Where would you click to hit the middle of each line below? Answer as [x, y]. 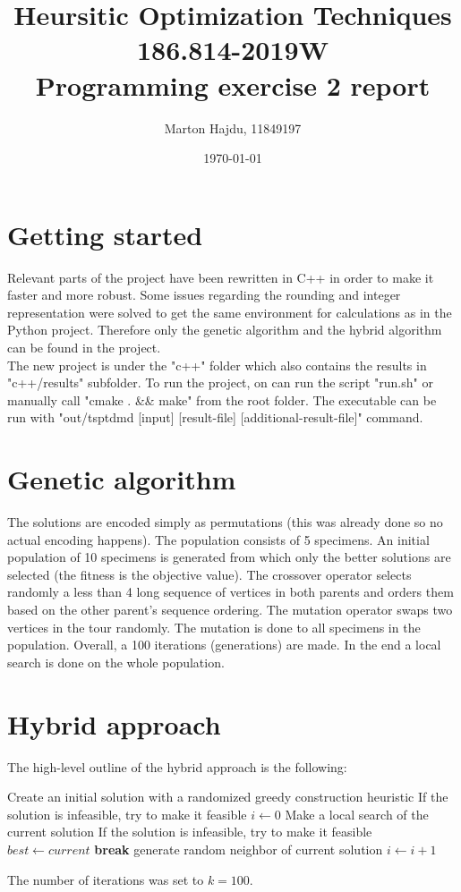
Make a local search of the [357, 814]
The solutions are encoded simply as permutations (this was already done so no [225, 522]
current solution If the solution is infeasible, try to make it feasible [190, 832]
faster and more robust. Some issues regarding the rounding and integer [204, 295]
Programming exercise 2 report [233, 85]
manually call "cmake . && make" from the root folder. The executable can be [222, 399]
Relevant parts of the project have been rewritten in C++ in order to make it [221, 277]
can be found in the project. [84, 347]
